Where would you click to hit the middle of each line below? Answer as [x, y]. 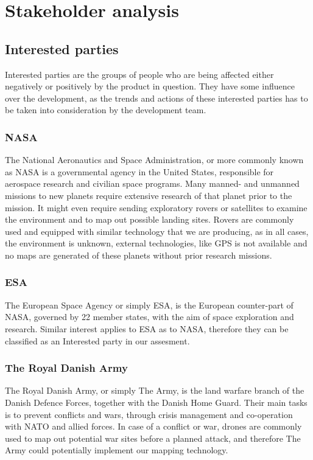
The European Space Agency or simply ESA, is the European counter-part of [149, 305]
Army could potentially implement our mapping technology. [117, 450]
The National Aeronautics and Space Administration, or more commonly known [154, 160]
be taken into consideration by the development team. [106, 110]
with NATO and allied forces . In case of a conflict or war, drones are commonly [153, 426]
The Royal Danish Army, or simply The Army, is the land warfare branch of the [155, 390]
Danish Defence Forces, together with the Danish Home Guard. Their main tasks [156, 402]
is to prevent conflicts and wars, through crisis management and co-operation [149, 414]
